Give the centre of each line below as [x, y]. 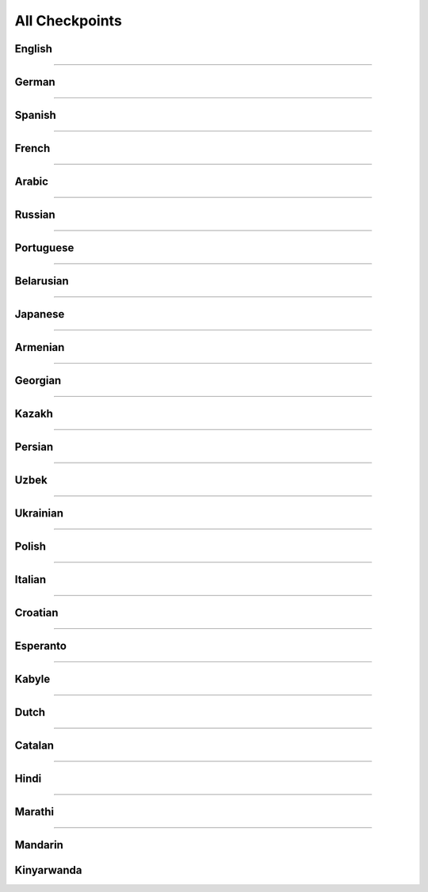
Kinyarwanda [48, 870]
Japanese [40, 314]
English [34, 49]
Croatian [36, 613]
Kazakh [34, 414]
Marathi [34, 812]
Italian [31, 579]
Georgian [38, 381]
